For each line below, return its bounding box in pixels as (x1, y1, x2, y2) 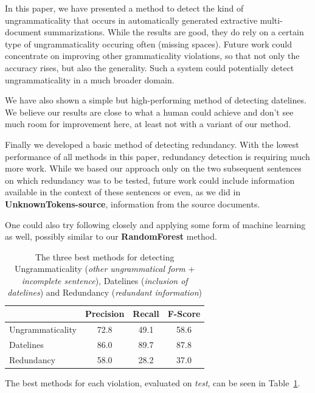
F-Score (167, 307, 201, 320)
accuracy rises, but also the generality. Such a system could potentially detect (5, 61, 294, 74)
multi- (260, 13, 283, 26)
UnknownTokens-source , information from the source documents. (5, 197, 260, 210)
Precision (85, 307, 125, 320)
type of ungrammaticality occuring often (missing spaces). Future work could (5, 37, 292, 50)
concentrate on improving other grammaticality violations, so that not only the (5, 49, 300, 62)
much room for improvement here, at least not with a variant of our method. (5, 117, 291, 130)
